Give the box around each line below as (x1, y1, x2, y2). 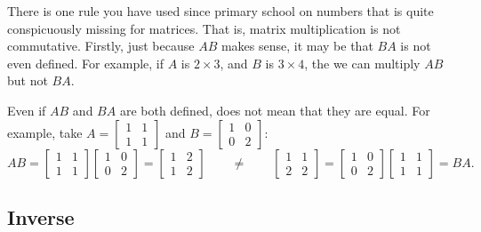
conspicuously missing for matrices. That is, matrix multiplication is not (7, 19, 401, 37)
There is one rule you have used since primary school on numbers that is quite (7, 2, 434, 20)
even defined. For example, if (7, 53, 164, 72)
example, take (7, 123, 83, 141)
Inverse (7, 203, 75, 230)
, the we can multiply (304, 53, 421, 72)
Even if (7, 100, 46, 119)
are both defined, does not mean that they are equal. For (119, 100, 430, 119)
